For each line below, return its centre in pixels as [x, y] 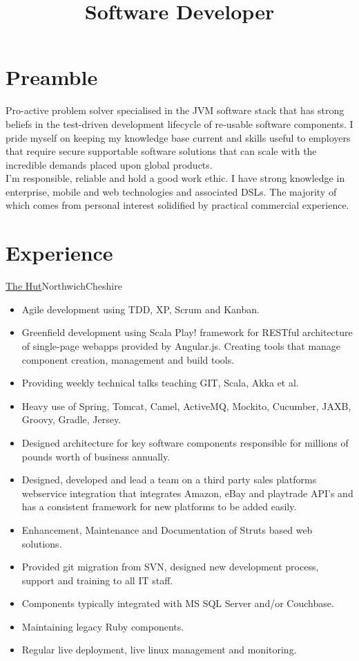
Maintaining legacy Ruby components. [103, 626]
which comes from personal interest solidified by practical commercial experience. [177, 205]
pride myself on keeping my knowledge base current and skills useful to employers [178, 137]
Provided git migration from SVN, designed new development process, [170, 567]
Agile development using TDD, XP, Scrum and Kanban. [140, 309]
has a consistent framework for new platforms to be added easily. [159, 506]
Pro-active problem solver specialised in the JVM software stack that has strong [175, 110]
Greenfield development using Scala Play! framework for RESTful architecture [187, 332]
